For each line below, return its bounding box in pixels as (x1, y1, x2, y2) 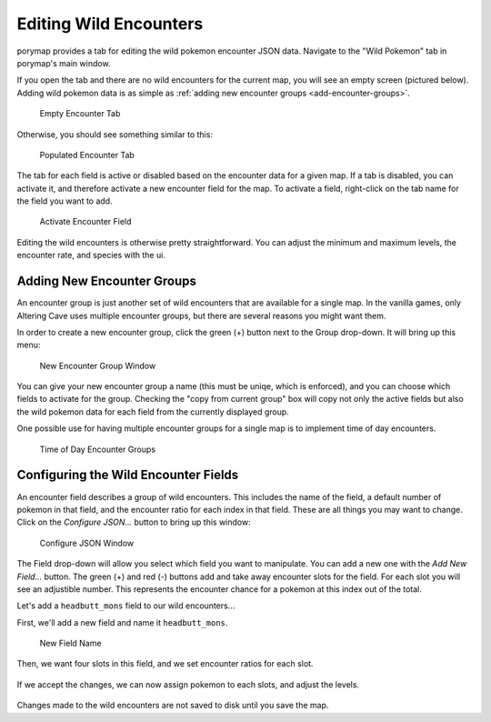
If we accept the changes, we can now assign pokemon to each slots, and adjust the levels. (16, 678, 359, 690)
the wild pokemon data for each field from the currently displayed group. (16, 406, 290, 417)
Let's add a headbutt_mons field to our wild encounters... (16, 600, 235, 611)
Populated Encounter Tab (39, 149, 135, 160)
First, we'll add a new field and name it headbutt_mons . (16, 617, 228, 627)
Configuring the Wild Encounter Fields (16, 467, 239, 483)
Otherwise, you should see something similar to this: (16, 128, 214, 140)
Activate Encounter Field (39, 216, 132, 227)
